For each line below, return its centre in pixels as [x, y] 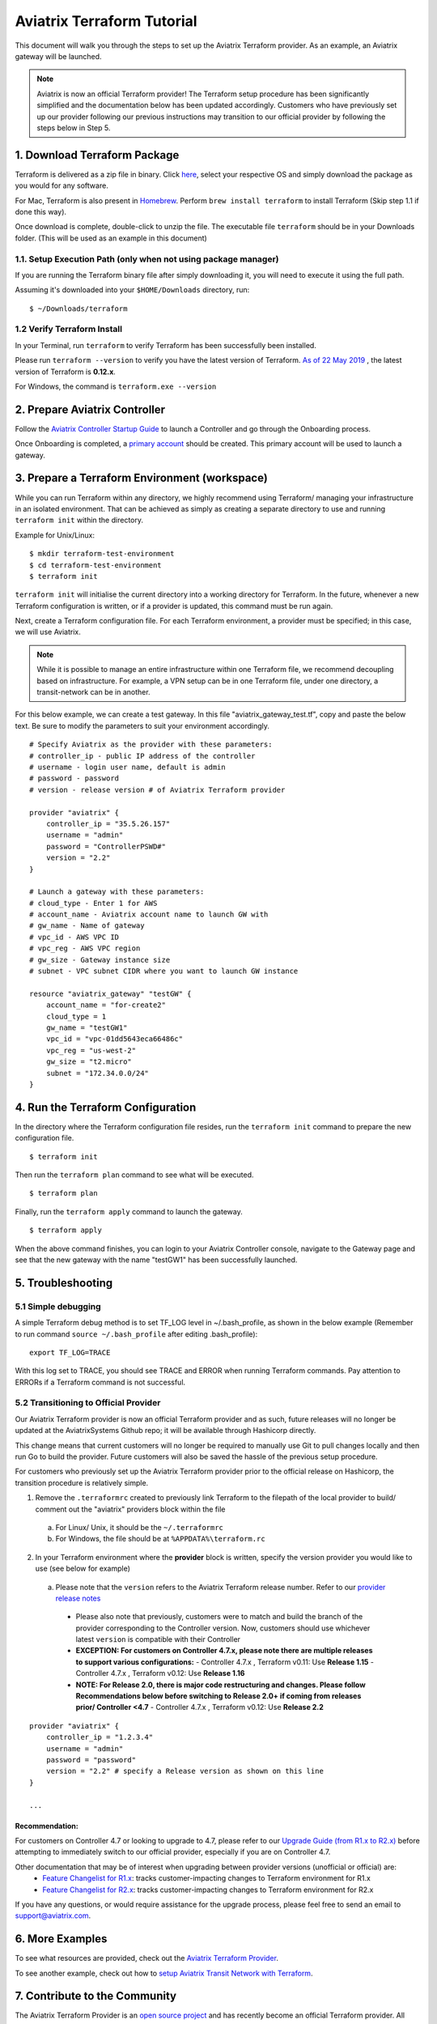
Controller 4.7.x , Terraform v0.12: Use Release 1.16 [160, 1673]
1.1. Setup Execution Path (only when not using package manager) [147, 259]
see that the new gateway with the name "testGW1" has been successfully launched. [156, 1260]
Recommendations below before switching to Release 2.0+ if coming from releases [218, 1696]
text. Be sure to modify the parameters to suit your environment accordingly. [142, 725]
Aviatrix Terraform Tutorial [106, 21]
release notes [78, 1598]
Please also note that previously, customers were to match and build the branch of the [219, 1617]
